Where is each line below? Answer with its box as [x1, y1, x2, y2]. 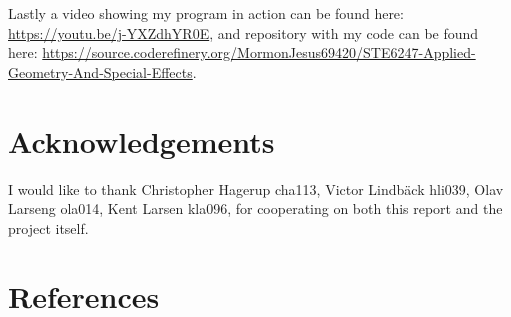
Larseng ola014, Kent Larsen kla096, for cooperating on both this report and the [8, 198, 503, 219]
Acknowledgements [8, 120, 275, 161]
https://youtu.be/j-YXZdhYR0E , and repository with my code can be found [8, 22, 479, 43]
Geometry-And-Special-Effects [8, 61, 193, 82]
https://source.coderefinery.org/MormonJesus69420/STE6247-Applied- [42, 42, 476, 63]
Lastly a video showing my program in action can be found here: [8, 3, 404, 23]
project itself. [8, 217, 89, 238]
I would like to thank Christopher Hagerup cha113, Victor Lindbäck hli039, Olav [8, 178, 504, 199]
